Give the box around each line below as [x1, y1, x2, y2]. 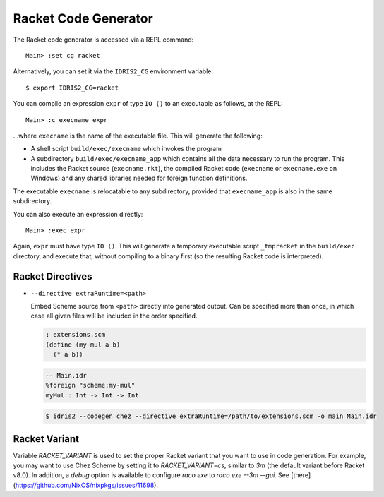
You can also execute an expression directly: [13, 210, 143, 218]
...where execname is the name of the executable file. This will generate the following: [13, 131, 263, 140]
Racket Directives [13, 270, 92, 282]
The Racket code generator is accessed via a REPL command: [13, 35, 194, 44]
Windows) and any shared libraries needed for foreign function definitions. [30, 174, 248, 183]
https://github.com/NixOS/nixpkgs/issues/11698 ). [15, 481, 159, 489]
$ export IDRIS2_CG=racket [25, 83, 119, 92]
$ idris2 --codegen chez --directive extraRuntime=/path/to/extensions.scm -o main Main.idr [45, 412, 377, 420]
